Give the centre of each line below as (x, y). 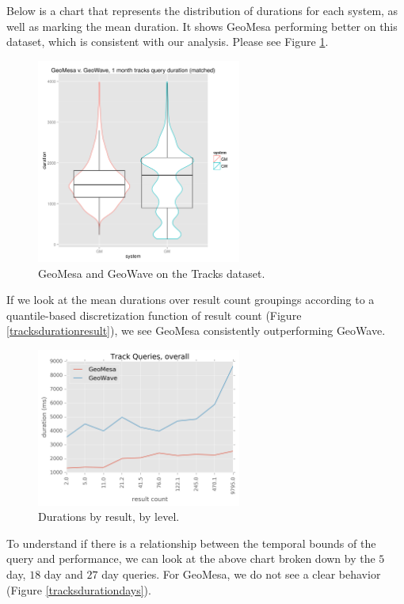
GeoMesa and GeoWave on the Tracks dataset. (152, 273)
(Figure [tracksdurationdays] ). (79, 589)
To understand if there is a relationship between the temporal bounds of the (191, 543)
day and (63, 574)
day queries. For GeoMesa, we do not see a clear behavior (241, 574)
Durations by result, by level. (109, 517)
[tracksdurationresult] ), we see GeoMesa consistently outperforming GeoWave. (196, 330)
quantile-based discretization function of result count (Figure (154, 315)
